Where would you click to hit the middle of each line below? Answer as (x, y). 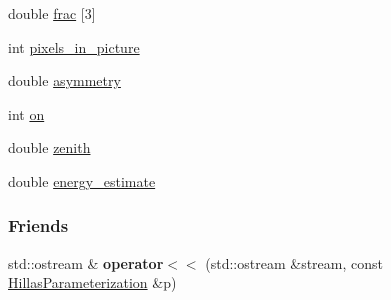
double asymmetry (64, 80)
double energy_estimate (82, 180)
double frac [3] (52, 13)
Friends (38, 225)
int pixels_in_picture (74, 46)
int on (26, 113)
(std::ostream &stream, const (294, 262)
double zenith (49, 147)
